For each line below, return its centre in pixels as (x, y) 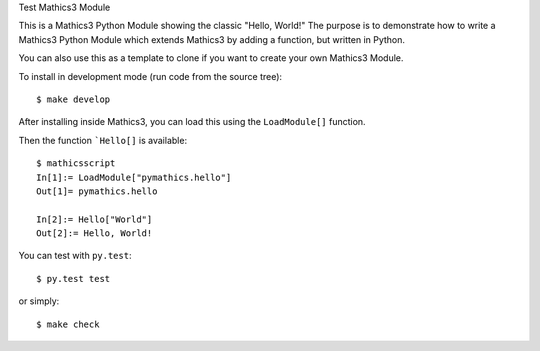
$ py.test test (73, 278)
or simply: (39, 301)
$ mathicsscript (76, 163)
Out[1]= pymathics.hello (97, 191)
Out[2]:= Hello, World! (94, 233)
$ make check (68, 324)
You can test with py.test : (75, 256)
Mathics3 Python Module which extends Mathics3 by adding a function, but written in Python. (211, 39)
